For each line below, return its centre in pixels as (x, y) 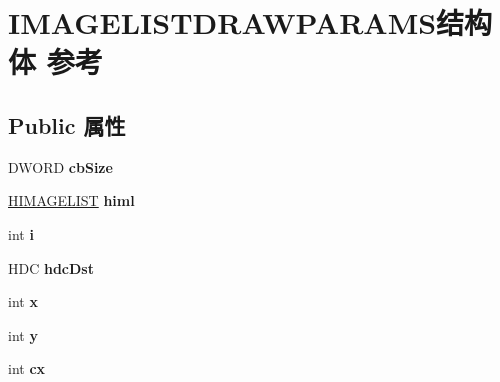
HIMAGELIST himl (71, 200)
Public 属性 (67, 124)
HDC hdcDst (51, 267)
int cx (27, 368)
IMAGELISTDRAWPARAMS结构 (250, 22)
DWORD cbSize (60, 166)
